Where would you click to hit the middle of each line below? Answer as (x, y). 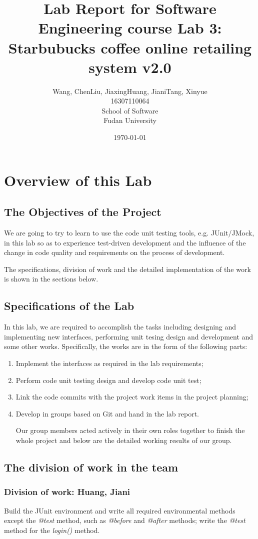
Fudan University (130, 120)
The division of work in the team (91, 467)
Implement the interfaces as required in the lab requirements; (109, 363)
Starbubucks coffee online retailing (130, 47)
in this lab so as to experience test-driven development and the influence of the (125, 242)
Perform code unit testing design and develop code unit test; (108, 380)
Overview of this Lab (78, 180)
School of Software (130, 110)
